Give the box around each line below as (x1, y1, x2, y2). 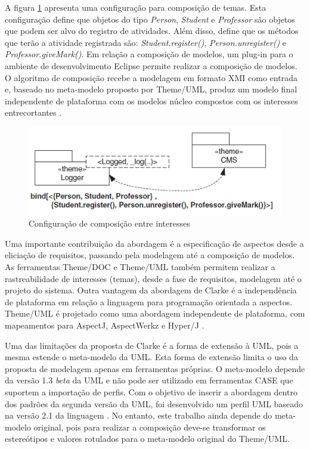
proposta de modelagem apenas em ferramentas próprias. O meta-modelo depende (5, 362, 305, 374)
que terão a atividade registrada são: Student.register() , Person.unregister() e (5, 36, 287, 48)
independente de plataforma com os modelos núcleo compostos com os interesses (5, 94, 298, 107)
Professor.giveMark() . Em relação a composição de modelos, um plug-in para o (5, 48, 293, 60)
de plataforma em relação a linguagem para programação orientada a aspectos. (5, 295, 293, 308)
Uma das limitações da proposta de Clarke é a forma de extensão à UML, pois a (5, 339, 299, 351)
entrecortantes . (5, 106, 62, 119)
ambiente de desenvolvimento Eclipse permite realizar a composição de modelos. (5, 59, 297, 72)
